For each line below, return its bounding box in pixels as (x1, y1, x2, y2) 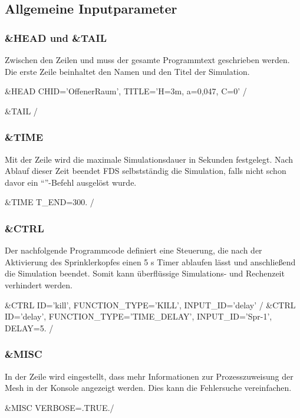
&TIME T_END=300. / (5, 196, 94, 208)
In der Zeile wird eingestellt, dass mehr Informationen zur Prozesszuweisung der (5, 370, 294, 382)
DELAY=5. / (5, 321, 54, 334)
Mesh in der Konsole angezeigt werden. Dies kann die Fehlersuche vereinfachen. (5, 381, 292, 394)
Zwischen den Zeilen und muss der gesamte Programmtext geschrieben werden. (5, 54, 290, 65)
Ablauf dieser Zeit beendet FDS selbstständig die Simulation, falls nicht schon (5, 164, 286, 177)
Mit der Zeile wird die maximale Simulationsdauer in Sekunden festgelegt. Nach (5, 153, 294, 165)
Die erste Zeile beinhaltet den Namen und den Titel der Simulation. (5, 65, 250, 77)
